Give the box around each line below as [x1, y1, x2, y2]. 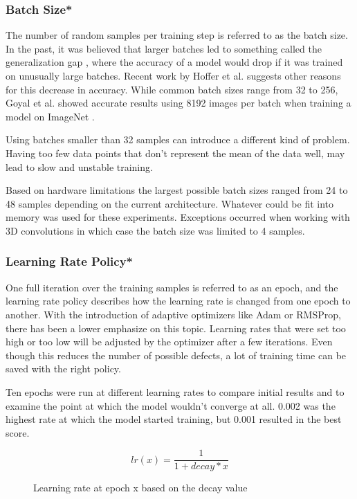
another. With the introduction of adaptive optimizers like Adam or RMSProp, [6, 307, 341, 321]
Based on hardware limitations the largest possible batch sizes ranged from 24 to [6, 183, 348, 197]
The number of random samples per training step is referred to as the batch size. [6, 28, 348, 42]
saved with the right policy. [6, 361, 121, 376]
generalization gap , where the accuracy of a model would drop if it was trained [6, 55, 343, 69]
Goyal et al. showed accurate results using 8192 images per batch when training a [6, 96, 351, 110]
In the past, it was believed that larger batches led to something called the [6, 41, 322, 55]
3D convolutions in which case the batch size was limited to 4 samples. [6, 223, 305, 237]
